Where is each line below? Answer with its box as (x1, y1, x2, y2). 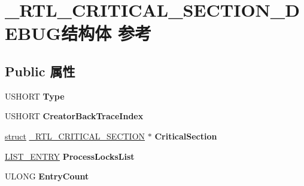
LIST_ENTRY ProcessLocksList (5, 150, 135, 162)
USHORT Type (5, 89, 65, 102)
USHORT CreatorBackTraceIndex (5, 110, 144, 122)
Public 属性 (5, 61, 75, 80)
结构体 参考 (61, 21, 151, 45)
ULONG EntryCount (5, 170, 89, 182)
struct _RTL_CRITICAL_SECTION (5, 129, 145, 142)
